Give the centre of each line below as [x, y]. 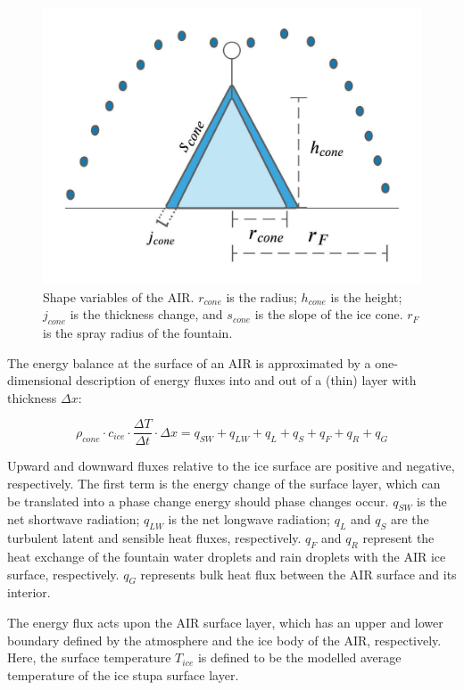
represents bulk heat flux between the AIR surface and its [298, 574]
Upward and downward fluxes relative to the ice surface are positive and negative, [231, 466]
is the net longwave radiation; [249, 519]
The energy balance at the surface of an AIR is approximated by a [189, 362]
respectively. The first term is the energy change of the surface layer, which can [224, 483]
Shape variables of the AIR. [119, 296]
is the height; [366, 296]
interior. [29, 592]
